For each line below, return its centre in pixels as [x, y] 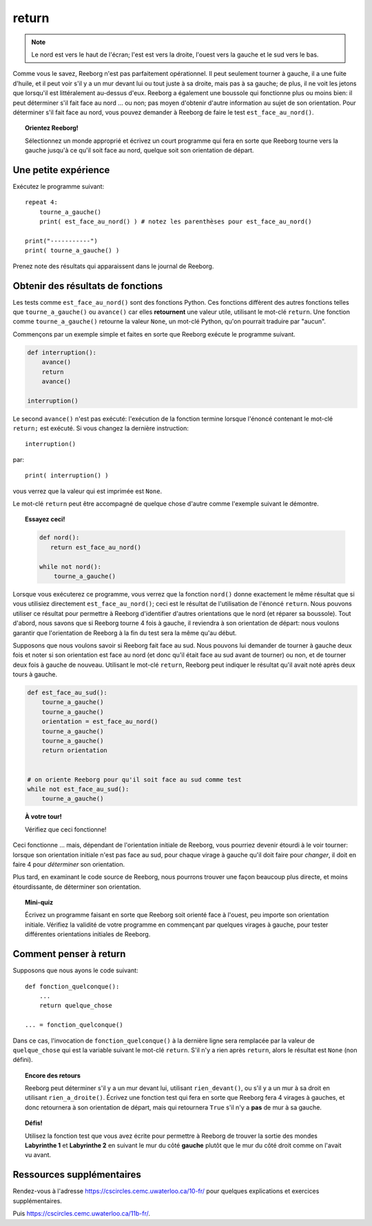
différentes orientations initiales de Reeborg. [88, 934]
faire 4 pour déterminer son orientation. [69, 864]
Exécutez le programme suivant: [59, 186]
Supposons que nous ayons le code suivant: [75, 971]
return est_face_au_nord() [95, 547]
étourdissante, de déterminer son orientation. [77, 887]
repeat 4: [41, 202]
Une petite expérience [61, 170]
